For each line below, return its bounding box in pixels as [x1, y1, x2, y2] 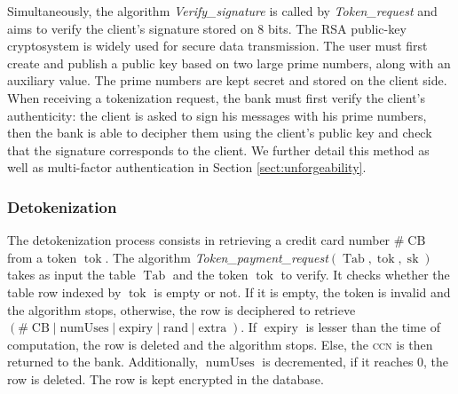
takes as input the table [7, 265, 136, 284]
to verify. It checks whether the [280, 265, 450, 284]
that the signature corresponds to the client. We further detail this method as [7, 140, 430, 159]
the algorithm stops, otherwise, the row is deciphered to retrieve [7, 300, 356, 319]
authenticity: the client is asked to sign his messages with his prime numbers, [7, 106, 427, 124]
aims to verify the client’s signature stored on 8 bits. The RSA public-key [7, 19, 407, 37]
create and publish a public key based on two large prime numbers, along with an [7, 53, 451, 72]
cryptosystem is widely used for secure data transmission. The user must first [7, 36, 428, 55]
